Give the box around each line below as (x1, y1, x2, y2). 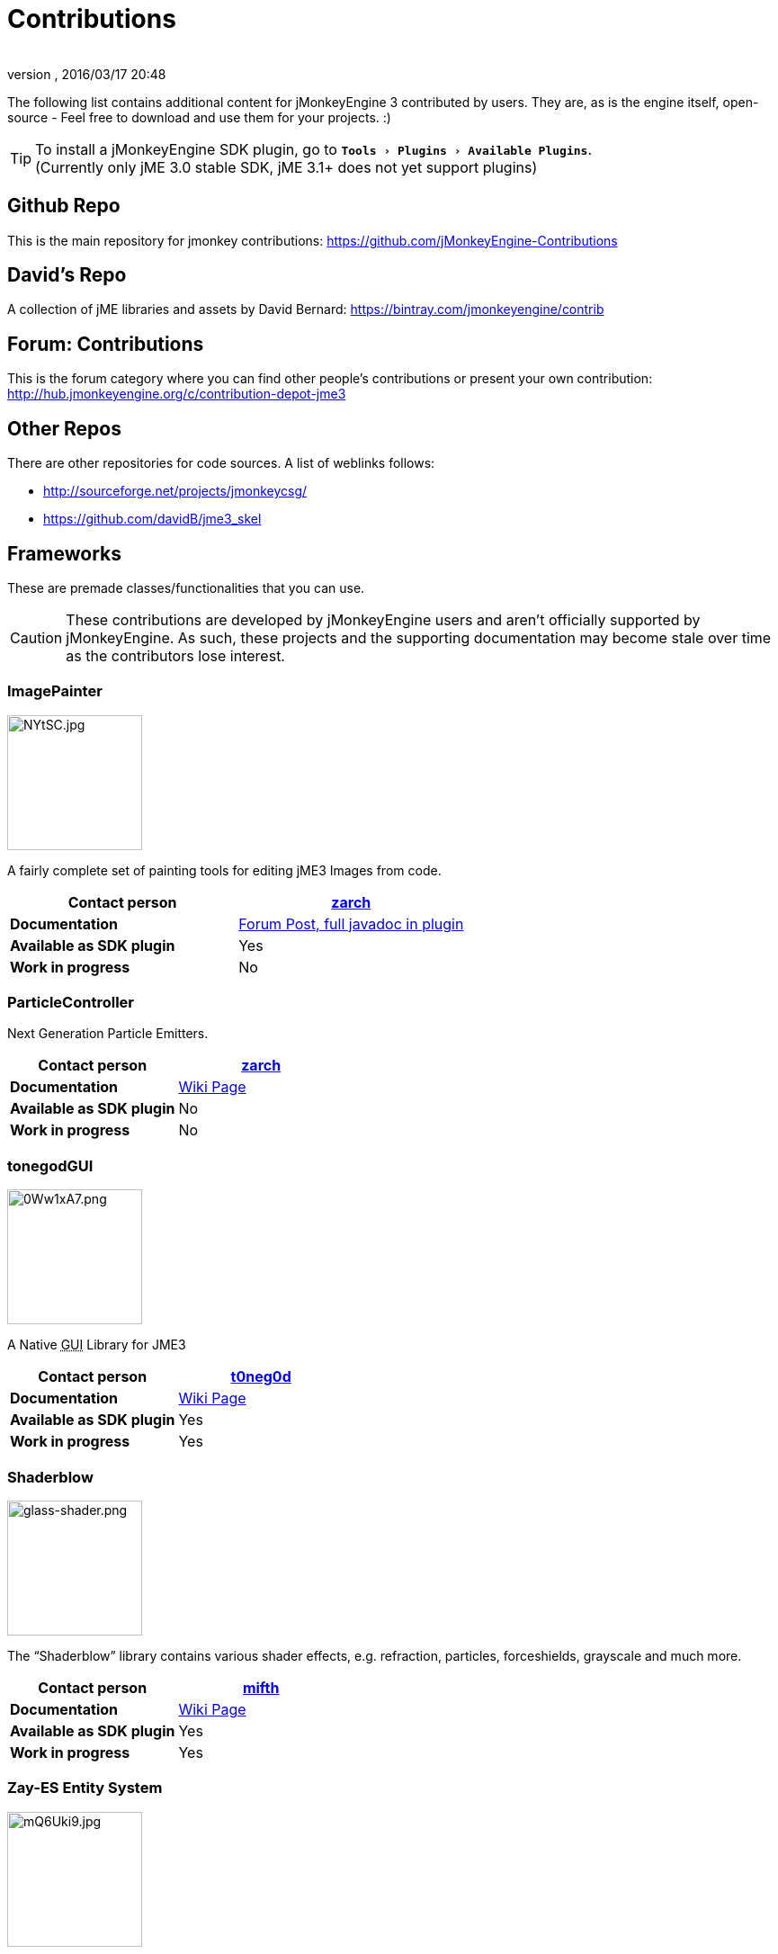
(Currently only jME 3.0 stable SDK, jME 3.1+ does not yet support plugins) (35, 157, 538, 176)
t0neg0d (230, 1367, 291, 1386)
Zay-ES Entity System (7, 1779, 163, 1797)
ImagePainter (7, 682, 103, 701)
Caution (10, 628, 63, 647)
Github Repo (7, 194, 121, 218)
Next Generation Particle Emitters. (7, 1026, 209, 1042)
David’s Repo (7, 264, 127, 287)
